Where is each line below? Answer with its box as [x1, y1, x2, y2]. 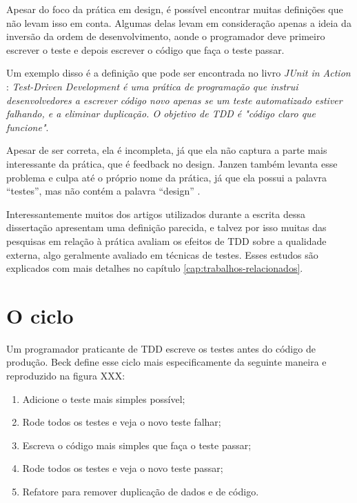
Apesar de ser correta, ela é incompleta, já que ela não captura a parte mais [6, 143, 327, 157]
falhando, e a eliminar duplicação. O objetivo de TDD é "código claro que [6, 106, 316, 121]
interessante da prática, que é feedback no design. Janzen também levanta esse [6, 156, 338, 170]
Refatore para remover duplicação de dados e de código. [22, 484, 259, 498]
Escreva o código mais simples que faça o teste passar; [22, 437, 252, 452]
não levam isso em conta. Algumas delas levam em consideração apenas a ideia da [6, 15, 351, 30]
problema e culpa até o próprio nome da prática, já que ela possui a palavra [6, 170, 327, 184]
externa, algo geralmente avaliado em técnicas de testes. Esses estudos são [6, 247, 318, 262]
